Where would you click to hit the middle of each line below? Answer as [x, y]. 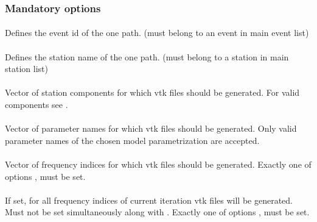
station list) [26, 69]
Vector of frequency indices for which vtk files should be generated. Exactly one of [158, 164]
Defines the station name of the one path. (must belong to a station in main [147, 56]
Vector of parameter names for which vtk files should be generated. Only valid [151, 128]
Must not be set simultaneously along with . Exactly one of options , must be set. [157, 212]
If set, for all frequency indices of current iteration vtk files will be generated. [149, 200]
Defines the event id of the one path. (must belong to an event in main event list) [157, 33]
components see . [37, 104]
